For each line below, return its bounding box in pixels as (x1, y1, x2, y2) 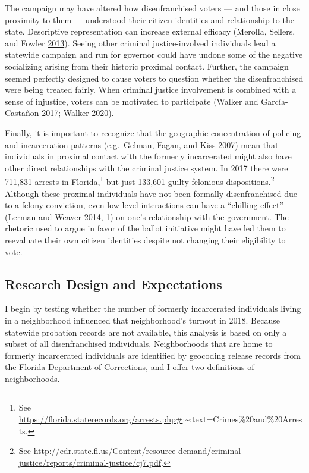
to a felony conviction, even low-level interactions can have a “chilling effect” (5, 199, 284, 211)
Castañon (5, 106, 39, 119)
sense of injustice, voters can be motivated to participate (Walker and (5, 95, 258, 107)
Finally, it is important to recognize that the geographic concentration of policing (5, 126, 301, 139)
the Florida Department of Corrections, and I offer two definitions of (5, 361, 254, 373)
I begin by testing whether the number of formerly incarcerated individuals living (5, 302, 301, 315)
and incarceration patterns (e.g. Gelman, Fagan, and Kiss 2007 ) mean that (5, 138, 279, 151)
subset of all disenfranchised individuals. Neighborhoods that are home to (5, 337, 273, 350)
